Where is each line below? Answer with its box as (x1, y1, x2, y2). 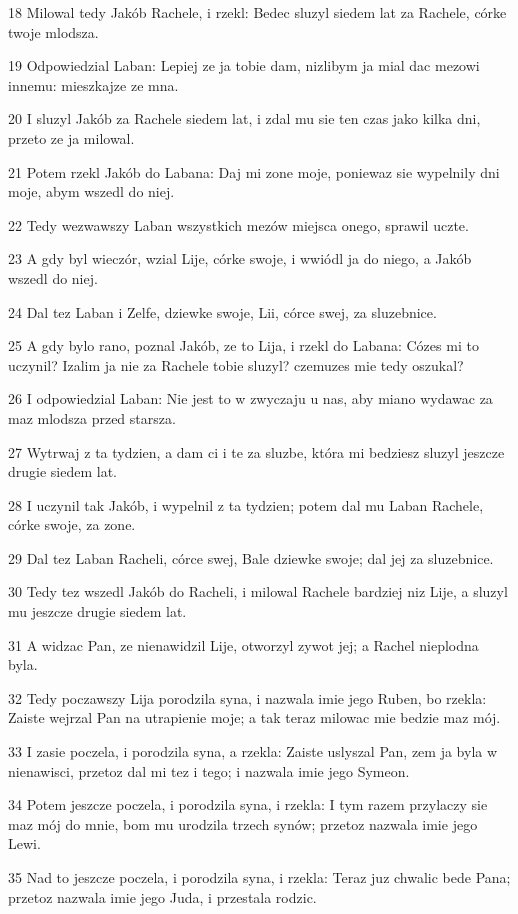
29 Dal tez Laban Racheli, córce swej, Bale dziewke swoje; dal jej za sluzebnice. (8, 547, 494, 568)
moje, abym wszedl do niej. (8, 181, 175, 202)
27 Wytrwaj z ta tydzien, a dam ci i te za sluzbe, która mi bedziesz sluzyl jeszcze (8, 441, 505, 462)
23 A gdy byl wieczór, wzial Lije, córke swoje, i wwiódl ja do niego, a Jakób (8, 248, 472, 269)
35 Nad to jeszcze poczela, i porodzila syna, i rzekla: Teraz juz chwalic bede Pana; (8, 867, 511, 887)
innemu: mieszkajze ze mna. (8, 74, 179, 95)
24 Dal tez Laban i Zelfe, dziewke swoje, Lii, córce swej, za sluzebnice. (8, 301, 437, 322)
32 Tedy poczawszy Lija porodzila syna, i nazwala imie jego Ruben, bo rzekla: (8, 687, 487, 708)
